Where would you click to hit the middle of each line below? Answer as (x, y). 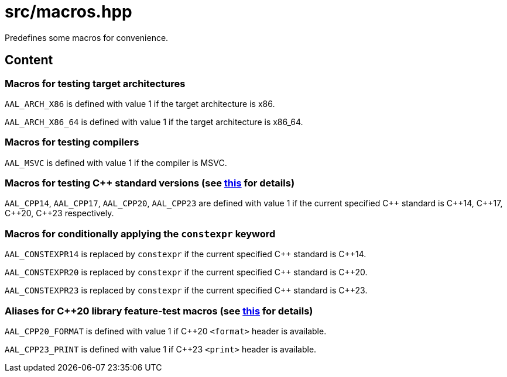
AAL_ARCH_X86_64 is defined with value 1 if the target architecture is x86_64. (154, 122)
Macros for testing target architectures (95, 83)
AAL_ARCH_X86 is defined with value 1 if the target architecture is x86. (140, 103)
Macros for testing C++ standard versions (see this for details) (150, 183)
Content (29, 60)
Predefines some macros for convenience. (87, 37)
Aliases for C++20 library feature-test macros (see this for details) (159, 311)
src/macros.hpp (68, 12)
